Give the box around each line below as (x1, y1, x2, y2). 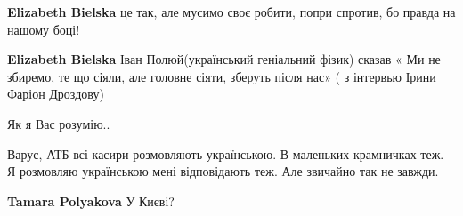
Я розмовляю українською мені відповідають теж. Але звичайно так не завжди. (7, 162, 439, 180)
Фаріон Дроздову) (7, 84, 104, 103)
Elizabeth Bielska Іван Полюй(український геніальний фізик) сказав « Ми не (7, 50, 441, 68)
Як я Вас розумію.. (7, 114, 110, 132)
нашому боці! (7, 20, 80, 38)
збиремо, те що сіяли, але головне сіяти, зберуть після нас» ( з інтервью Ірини (7, 67, 436, 85)
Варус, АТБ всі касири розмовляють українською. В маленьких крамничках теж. (7, 144, 444, 163)
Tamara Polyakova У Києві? (7, 191, 175, 210)
